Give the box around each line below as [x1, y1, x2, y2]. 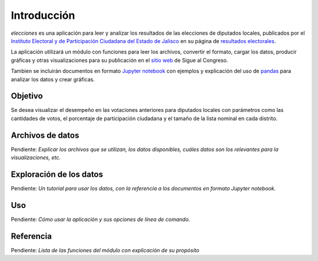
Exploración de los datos [11, 169, 103, 179]
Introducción [11, 9, 75, 22]
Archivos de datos [11, 130, 79, 140]
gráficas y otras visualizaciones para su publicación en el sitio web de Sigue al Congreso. [11, 57, 228, 64]
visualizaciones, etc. [11, 154, 61, 161]
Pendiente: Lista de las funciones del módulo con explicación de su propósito [11, 246, 200, 253]
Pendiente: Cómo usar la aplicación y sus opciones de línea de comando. [11, 216, 191, 223]
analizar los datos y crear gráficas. [11, 75, 95, 82]
